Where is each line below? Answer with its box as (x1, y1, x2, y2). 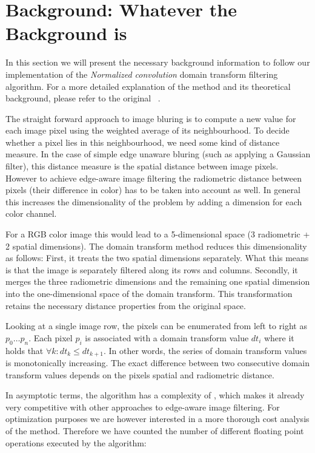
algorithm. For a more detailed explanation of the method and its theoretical (5, 80, 291, 92)
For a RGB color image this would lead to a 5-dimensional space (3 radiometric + (5, 228, 310, 240)
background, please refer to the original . (5, 92, 161, 104)
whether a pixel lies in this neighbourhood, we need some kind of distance (5, 135, 280, 148)
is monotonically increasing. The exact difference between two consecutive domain (5, 356, 310, 369)
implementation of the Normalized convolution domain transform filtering (5, 67, 278, 80)
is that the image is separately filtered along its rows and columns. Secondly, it (5, 263, 298, 276)
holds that (5, 344, 44, 356)
